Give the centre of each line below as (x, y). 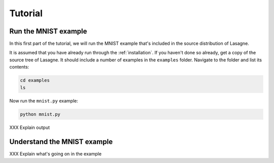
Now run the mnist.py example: (44, 101)
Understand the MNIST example (61, 142)
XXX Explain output (30, 127)
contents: (19, 67)
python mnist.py (40, 114)
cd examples (35, 80)
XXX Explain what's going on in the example (55, 154)
